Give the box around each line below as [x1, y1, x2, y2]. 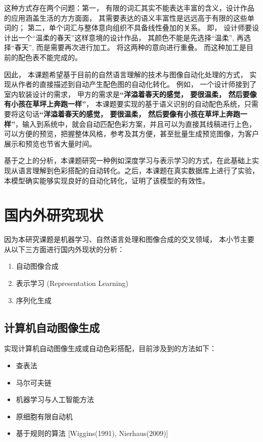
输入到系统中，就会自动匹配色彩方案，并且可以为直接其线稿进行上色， [22, 118, 256, 129]
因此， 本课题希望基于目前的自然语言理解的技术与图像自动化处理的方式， [4, 69, 247, 79]
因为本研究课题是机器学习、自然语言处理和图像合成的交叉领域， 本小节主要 [4, 234, 254, 244]
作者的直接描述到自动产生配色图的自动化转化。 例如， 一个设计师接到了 [18, 79, 257, 89]
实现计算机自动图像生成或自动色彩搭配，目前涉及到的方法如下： [4, 343, 216, 354]
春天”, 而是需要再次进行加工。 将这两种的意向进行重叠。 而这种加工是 [14, 42, 247, 53]
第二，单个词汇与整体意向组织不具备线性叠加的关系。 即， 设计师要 [27, 22, 252, 33]
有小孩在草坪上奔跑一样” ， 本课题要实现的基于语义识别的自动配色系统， [4, 99, 244, 109]
